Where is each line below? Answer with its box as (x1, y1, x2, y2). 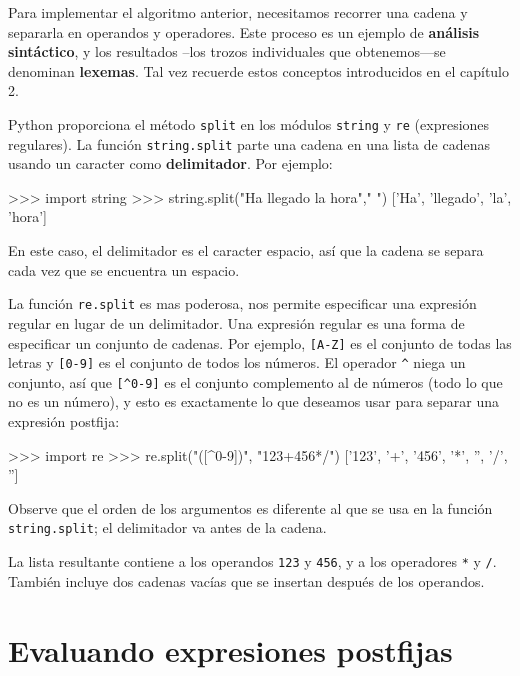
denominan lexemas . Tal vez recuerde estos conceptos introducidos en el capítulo (8, 60, 510, 81)
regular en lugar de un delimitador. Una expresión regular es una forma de (8, 312, 465, 333)
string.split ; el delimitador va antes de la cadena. (8, 517, 327, 538)
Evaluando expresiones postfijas (8, 629, 453, 670)
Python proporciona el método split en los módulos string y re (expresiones (8, 113, 490, 134)
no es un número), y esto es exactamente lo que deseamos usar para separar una (8, 391, 500, 412)
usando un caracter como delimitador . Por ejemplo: (8, 153, 333, 174)
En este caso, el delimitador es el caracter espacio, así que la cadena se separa (8, 240, 484, 261)
